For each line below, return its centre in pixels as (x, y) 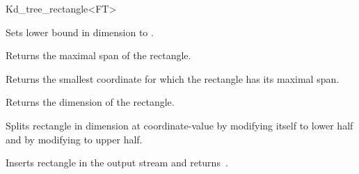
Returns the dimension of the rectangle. (90, 102)
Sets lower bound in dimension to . (80, 32)
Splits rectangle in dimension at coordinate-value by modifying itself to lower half (179, 125)
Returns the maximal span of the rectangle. (98, 55)
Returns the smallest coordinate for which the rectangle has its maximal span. (173, 78)
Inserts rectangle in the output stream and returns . (117, 163)
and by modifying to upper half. (74, 139)
